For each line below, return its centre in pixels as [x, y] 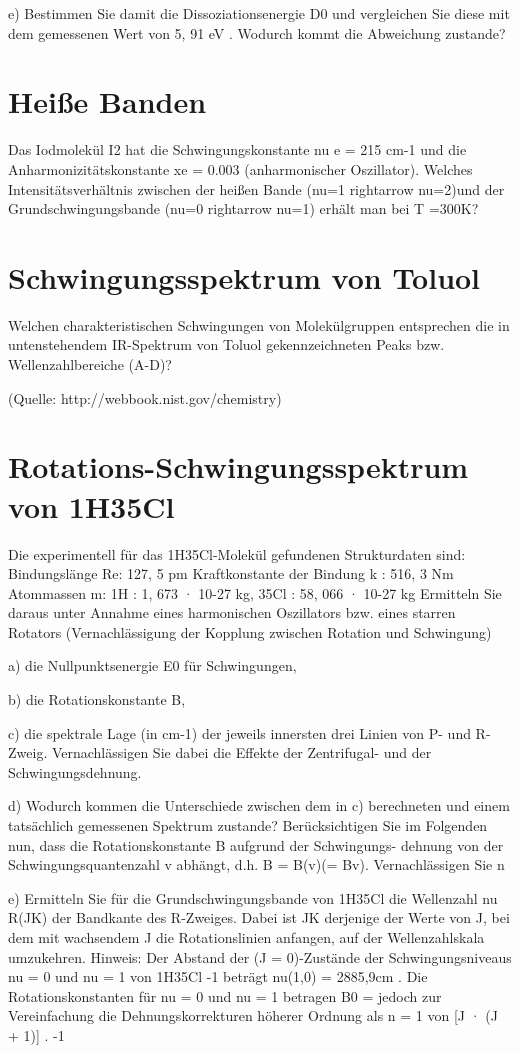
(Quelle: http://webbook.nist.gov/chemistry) [145, 397]
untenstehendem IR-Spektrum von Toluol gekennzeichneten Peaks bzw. [226, 344]
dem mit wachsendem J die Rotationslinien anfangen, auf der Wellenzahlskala [246, 937]
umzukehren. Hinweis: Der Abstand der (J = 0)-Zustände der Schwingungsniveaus [260, 956]
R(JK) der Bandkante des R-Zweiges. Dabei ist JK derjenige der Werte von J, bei [259, 917]
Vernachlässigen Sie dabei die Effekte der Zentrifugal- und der [241, 752]
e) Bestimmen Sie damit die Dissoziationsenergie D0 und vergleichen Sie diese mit [259, 13]
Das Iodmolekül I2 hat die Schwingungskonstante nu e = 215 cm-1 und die [237, 149]
